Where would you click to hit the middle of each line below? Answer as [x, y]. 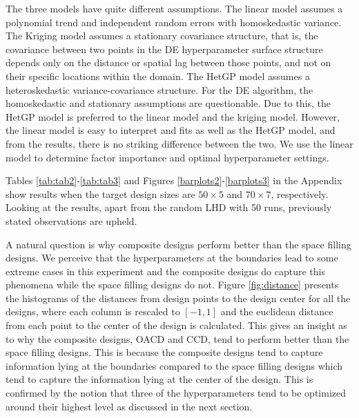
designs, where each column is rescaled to [93, 311]
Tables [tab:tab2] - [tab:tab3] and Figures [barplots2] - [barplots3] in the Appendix [174, 180]
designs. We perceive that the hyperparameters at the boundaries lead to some [172, 258]
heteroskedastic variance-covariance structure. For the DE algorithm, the [159, 89]
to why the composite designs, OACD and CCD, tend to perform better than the [177, 338]
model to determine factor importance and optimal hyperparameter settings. [167, 157]
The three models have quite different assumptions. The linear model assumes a [174, 8]
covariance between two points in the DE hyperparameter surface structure [164, 49]
